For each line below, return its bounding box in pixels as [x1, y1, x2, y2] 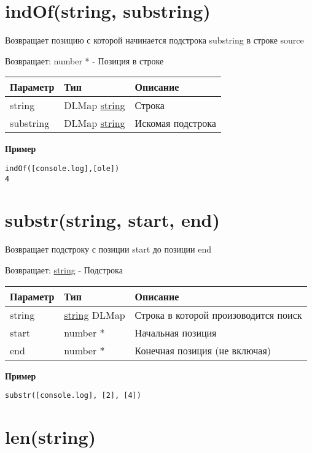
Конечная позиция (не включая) [135, 343, 271, 357]
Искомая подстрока [135, 116, 216, 131]
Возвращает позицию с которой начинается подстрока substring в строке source [5, 34, 304, 47]
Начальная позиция [135, 325, 217, 340]
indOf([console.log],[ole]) [5, 164, 120, 173]
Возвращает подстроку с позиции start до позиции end [5, 243, 211, 256]
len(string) [5, 424, 96, 449]
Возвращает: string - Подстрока [5, 263, 123, 276]
